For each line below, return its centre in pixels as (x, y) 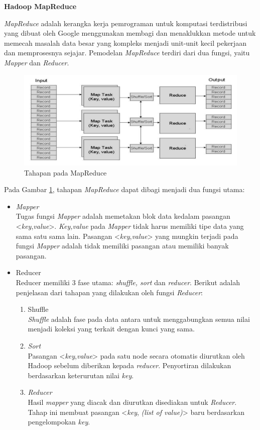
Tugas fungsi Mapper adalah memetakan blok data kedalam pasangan (123, 216)
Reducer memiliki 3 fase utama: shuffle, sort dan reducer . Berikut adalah (128, 282)
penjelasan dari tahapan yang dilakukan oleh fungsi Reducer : (109, 292)
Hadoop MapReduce (40, 6)
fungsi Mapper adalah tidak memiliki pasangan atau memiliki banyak (122, 246)
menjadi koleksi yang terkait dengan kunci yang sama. (111, 329)
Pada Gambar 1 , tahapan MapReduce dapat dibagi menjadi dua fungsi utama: (124, 189)
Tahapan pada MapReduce (66, 172)
